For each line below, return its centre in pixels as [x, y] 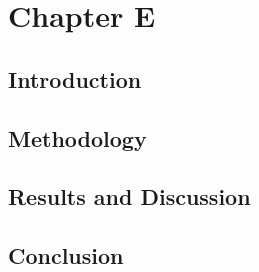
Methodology [77, 137]
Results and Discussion [129, 196]
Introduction [75, 78]
